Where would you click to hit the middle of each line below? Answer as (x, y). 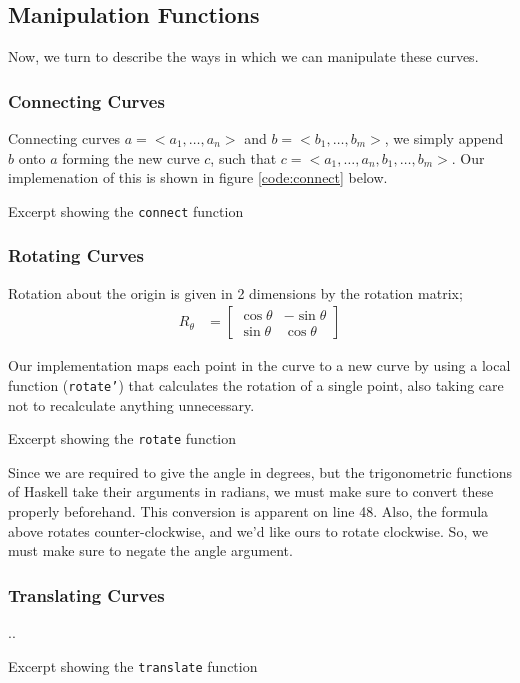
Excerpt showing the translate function (133, 665)
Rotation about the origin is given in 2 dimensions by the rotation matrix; (235, 292)
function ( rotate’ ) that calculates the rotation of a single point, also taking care (256, 384)
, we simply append (444, 138)
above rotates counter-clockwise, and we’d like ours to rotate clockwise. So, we (248, 530)
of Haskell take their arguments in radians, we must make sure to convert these (251, 491)
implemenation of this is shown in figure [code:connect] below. (198, 177)
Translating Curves (86, 594)
